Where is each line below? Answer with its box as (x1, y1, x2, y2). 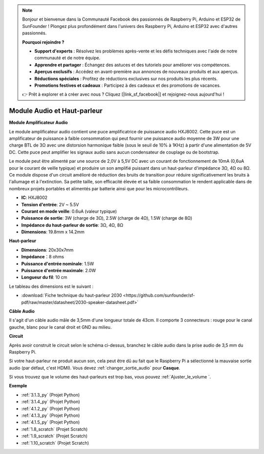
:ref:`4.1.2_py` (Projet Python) (21, 405, 80, 411)
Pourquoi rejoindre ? (22, 39, 65, 45)
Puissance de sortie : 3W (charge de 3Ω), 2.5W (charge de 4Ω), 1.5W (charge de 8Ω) (21, 215, 193, 221)
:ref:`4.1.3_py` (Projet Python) (21, 412, 80, 419)
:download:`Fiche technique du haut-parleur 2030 (21, 292, 122, 299)
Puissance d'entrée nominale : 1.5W (21, 260, 94, 267)
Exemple (9, 383, 27, 389)
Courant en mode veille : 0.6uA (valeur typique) (21, 208, 117, 214)
